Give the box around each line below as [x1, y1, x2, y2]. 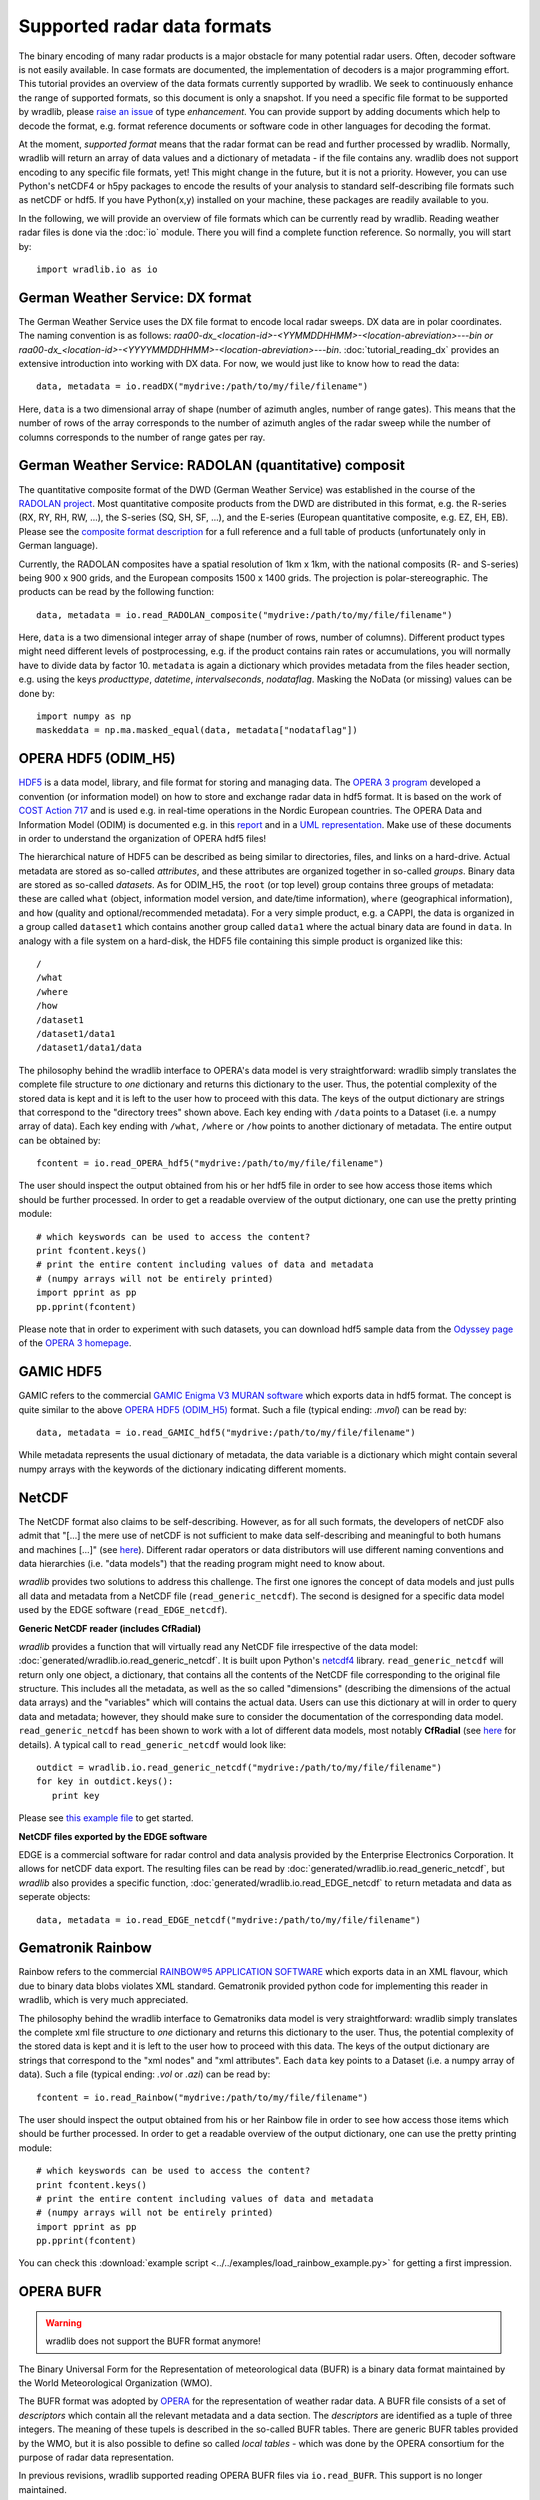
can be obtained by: [18, 1134, 101, 1146]
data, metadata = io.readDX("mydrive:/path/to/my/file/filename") [36, 381, 369, 392]
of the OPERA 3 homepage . [18, 1337, 132, 1349]
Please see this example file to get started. [18, 1812, 194, 1824]
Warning [45, 2316, 82, 2329]
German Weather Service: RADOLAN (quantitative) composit [18, 457, 405, 474]
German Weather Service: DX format [18, 289, 252, 306]
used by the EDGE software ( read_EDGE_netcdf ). [18, 1604, 228, 1616]
